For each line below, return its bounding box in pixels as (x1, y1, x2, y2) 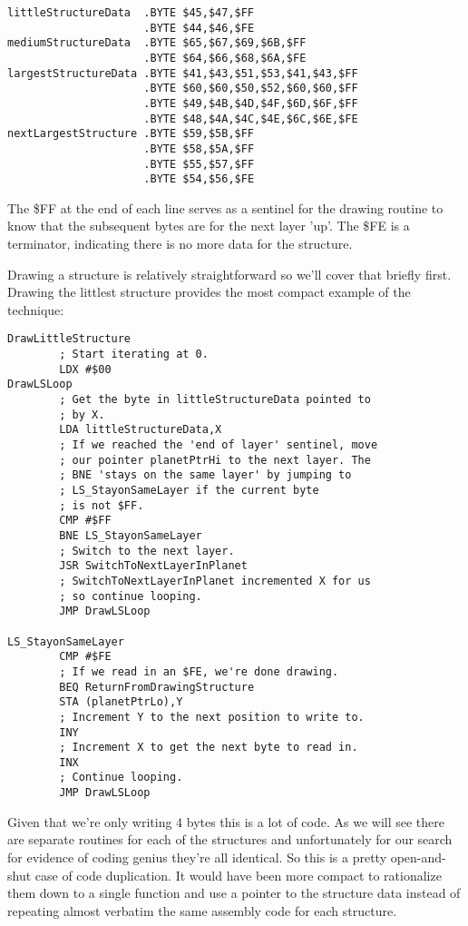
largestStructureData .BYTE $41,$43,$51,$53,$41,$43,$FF (7, 66, 358, 80)
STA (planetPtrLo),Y (59, 695, 183, 709)
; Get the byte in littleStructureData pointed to (59, 393, 371, 407)
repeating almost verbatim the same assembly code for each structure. (7, 901, 397, 920)
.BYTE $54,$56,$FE (143, 172, 255, 186)
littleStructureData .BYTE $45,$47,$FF (7, 6, 255, 19)
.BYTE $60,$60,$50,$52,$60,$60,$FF (143, 82, 358, 95)
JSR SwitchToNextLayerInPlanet (59, 559, 248, 573)
